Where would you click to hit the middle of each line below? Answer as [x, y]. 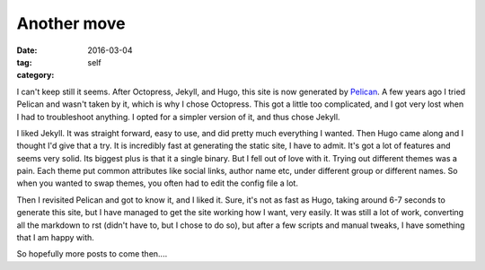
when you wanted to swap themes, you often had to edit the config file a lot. [157, 183]
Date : [27, 50]
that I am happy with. [55, 238]
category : [35, 75]
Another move [71, 23]
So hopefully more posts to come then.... [92, 254]
